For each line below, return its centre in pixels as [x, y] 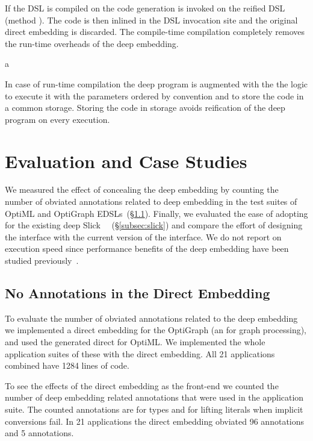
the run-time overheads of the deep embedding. [92, 43]
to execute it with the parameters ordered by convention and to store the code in [154, 95]
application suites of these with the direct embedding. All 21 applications [140, 353]
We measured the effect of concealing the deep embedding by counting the [142, 189]
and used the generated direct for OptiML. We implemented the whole [135, 342]
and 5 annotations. [39, 433]
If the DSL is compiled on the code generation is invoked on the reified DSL [145, 8]
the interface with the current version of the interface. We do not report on [143, 236]
